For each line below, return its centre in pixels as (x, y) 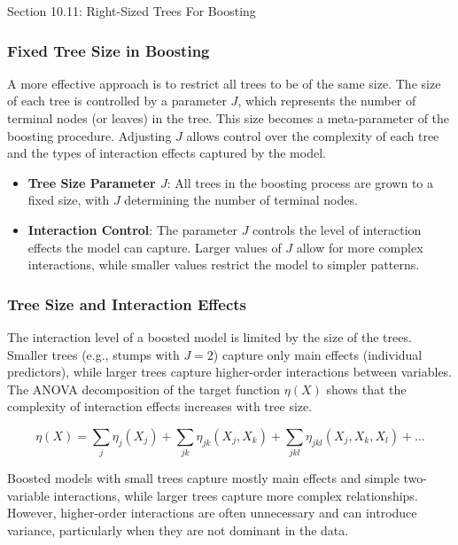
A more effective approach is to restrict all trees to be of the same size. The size (224, 83)
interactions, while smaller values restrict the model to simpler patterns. (224, 265)
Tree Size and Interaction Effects (127, 304)
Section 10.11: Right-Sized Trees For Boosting (132, 11)
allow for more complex (360, 247)
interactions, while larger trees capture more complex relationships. (236, 495)
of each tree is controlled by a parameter (117, 101)
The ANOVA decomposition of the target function (144, 389)
